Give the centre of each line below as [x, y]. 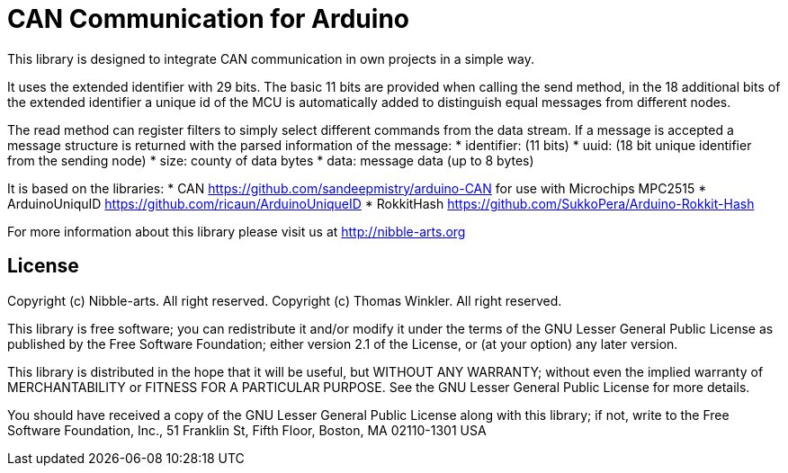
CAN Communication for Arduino [208, 19]
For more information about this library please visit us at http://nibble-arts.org [237, 231]
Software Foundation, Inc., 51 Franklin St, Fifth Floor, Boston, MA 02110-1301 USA [247, 430]
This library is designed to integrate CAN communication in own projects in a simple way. [271, 58]
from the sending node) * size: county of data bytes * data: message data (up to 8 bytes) [271, 160]
